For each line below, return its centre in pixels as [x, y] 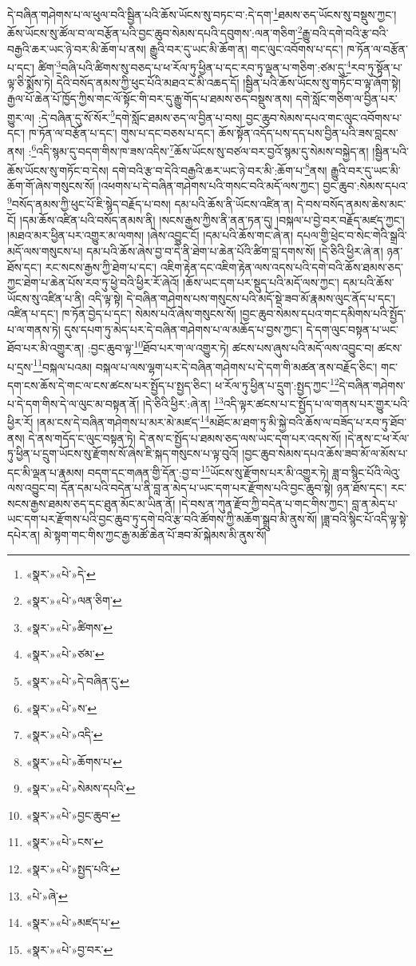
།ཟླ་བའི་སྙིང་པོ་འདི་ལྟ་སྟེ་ [364, 519]
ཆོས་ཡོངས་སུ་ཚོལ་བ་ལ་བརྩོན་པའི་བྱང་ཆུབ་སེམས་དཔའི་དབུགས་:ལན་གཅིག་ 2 [155, 32]
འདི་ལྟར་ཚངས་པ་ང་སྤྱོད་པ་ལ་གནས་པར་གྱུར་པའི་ [316, 403]
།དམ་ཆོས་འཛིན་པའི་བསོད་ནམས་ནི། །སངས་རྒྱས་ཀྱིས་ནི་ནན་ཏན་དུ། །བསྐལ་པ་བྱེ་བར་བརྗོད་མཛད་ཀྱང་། [212, 219]
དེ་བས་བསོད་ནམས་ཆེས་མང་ [351, 204]
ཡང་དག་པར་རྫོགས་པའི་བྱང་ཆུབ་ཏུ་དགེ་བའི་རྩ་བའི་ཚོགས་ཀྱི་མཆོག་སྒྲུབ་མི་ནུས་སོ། [162, 519]
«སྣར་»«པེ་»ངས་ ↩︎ [65, 842]
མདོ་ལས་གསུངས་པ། [45, 250]
